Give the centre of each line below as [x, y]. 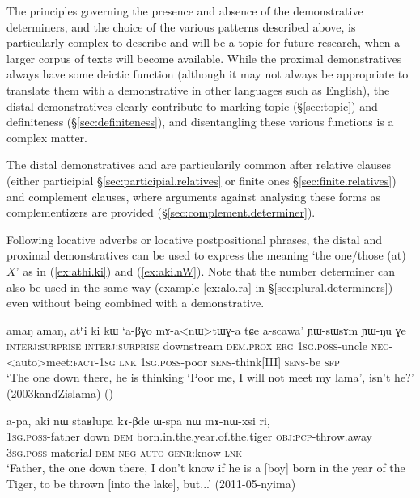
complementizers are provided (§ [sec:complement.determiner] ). [161, 212]
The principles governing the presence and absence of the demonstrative [185, 11]
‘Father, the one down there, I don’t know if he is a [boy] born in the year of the [206, 468]
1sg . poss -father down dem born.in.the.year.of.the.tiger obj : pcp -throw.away [189, 436]
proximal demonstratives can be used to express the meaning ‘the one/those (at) [206, 255]
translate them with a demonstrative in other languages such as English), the [198, 89]
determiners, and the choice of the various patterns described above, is [181, 26]
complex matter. [47, 137]
